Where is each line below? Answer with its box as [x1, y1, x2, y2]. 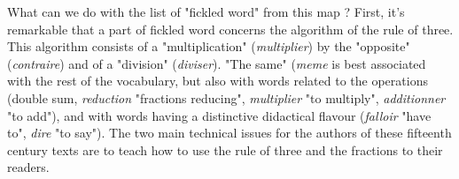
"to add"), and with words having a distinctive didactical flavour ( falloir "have [7, 106, 432, 124]
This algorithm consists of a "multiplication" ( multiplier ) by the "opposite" [7, 37, 410, 56]
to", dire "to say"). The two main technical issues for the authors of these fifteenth [7, 123, 452, 142]
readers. [7, 158, 50, 176]
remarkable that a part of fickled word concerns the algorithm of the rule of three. [7, 19, 454, 38]
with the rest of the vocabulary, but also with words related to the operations [7, 71, 428, 90]
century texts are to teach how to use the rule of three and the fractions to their [7, 140, 443, 159]
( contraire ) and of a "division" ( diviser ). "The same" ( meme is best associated [7, 54, 426, 72]
